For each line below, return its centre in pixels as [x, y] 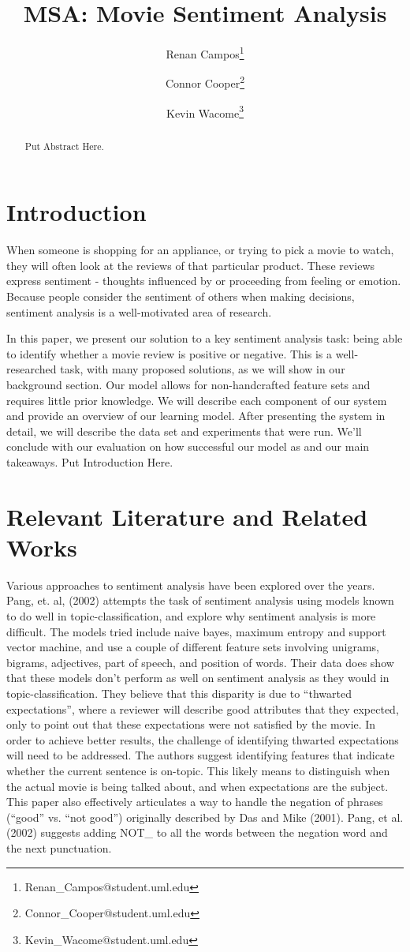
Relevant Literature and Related [187, 516]
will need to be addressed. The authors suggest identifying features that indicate [201, 755]
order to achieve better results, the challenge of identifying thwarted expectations [203, 739]
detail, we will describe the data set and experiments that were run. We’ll [184, 431]
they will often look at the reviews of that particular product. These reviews [191, 265]
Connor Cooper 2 [205, 82]
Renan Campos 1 [205, 52]
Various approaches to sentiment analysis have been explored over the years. [191, 585]
